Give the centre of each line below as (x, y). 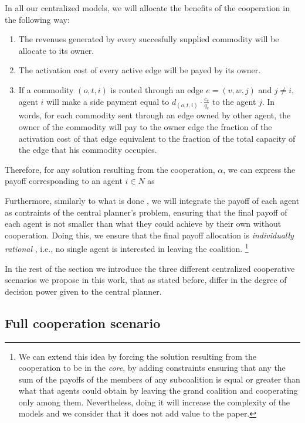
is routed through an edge (157, 89)
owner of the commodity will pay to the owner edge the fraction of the (145, 126)
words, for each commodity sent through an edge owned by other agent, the (155, 115)
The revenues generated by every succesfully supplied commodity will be (149, 39)
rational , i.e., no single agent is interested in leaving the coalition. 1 (127, 248)
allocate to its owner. (56, 50)
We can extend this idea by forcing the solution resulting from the (137, 356)
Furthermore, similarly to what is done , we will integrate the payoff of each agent (152, 200)
